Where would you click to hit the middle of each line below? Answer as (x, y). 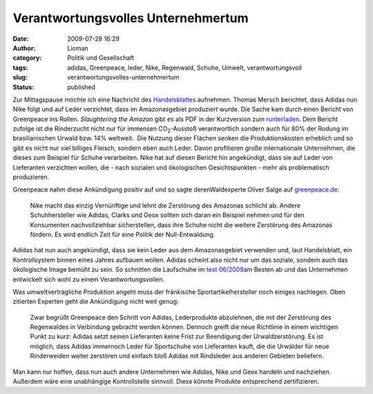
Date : (21, 39)
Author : (24, 48)
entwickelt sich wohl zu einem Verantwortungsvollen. (89, 279)
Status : (23, 87)
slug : (20, 77)
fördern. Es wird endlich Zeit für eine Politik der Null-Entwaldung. (123, 234)
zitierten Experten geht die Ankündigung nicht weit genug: (96, 301)
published (82, 87)
